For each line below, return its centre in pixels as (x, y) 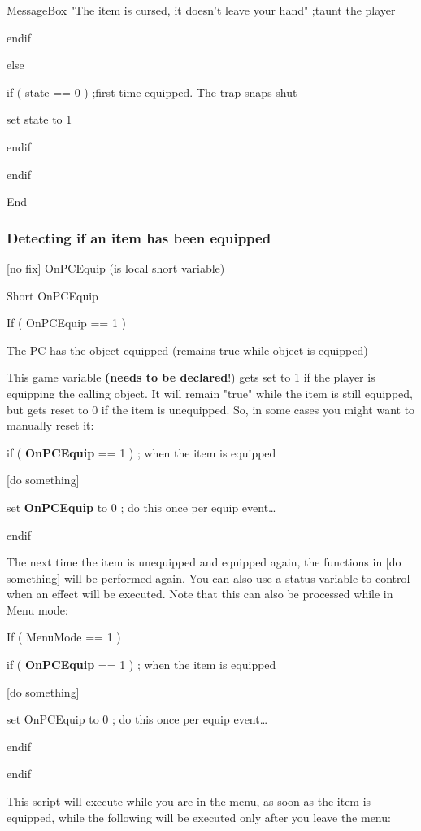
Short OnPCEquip (52, 295)
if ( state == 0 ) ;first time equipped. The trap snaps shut (152, 92)
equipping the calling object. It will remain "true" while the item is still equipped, (210, 393)
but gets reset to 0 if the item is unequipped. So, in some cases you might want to (211, 409)
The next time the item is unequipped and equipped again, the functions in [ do (204, 562)
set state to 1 (39, 119)
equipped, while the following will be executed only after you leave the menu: (199, 817)
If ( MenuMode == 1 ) (64, 637)
